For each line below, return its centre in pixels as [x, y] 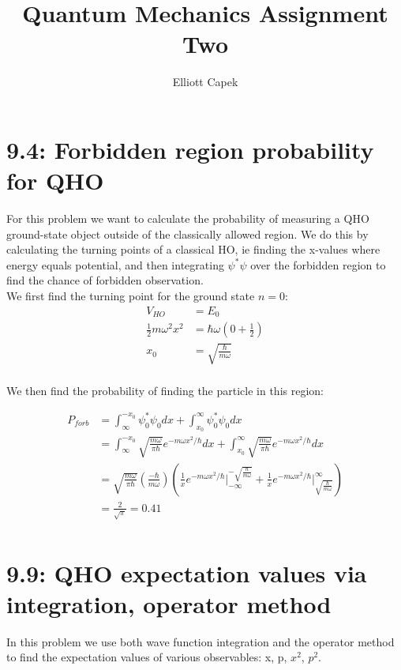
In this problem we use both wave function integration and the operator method [200, 641]
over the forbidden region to [318, 264]
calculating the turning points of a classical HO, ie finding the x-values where [193, 249]
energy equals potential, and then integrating [115, 264]
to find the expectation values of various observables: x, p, [147, 657]
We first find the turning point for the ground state [131, 295]
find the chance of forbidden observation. [105, 280]
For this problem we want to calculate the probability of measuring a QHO [188, 218]
